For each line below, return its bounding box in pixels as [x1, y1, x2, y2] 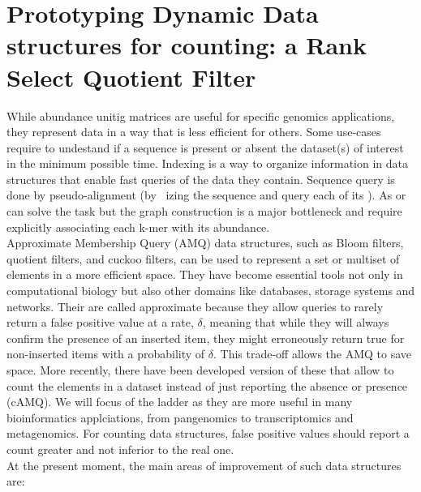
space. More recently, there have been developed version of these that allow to [6, 362, 394, 378]
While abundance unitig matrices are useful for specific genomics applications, [6, 107, 395, 124]
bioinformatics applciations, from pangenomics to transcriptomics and [6, 409, 354, 426]
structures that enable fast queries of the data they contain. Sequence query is [6, 170, 395, 187]
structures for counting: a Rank [6, 28, 367, 62]
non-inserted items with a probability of [6, 345, 205, 362]
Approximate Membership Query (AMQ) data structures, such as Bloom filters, [6, 234, 404, 251]
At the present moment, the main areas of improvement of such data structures [6, 456, 402, 473]
